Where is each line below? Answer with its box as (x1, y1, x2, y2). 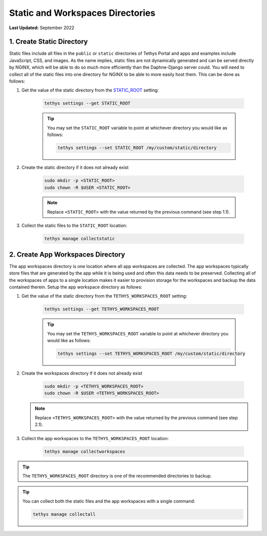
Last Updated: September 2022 (9, 25, 75, 31)
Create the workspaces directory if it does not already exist (21, 370, 143, 376)
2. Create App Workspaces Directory (9, 250, 126, 259)
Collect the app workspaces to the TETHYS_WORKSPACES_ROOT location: (21, 435, 169, 441)
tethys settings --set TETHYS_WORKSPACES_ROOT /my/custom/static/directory (57, 351, 246, 357)
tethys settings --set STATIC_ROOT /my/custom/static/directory (57, 145, 217, 151)
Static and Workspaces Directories (9, 7, 156, 18)
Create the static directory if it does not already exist (21, 165, 129, 171)
